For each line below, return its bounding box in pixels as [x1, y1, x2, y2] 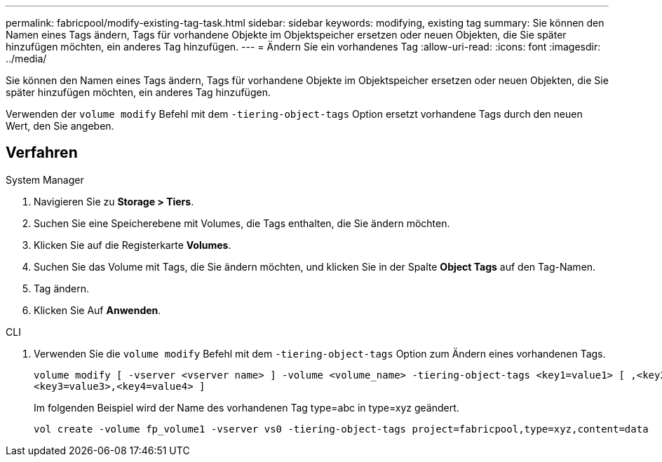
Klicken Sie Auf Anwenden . [34, 304, 161, 316]
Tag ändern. [34, 282, 90, 294]
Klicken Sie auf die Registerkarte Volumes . [34, 238, 231, 251]
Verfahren [6, 144, 78, 162]
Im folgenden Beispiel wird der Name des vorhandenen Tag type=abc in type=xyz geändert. [34, 401, 459, 414]
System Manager [6, 173, 84, 186]
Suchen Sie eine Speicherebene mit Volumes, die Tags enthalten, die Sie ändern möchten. [34, 217, 450, 229]
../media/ [6, 53, 47, 64]
